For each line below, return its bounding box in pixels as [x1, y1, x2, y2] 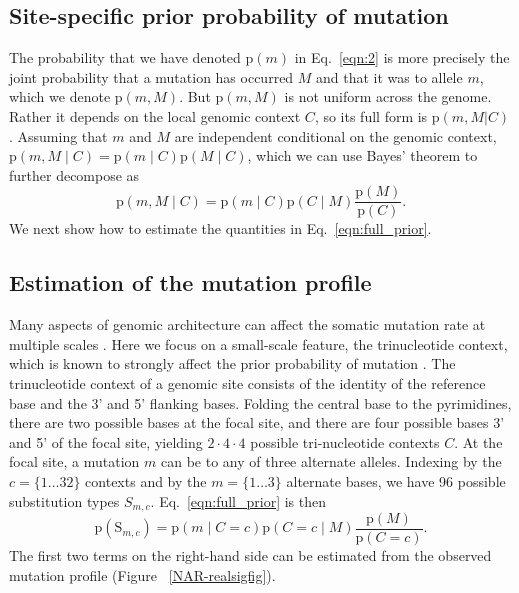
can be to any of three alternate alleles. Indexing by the [160, 451, 502, 472]
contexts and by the [85, 470, 207, 491]
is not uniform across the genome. [284, 86, 492, 107]
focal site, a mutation [9, 451, 140, 472]
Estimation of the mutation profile [9, 267, 372, 298]
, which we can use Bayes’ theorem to [247, 145, 478, 166]
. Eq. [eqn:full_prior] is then [150, 490, 327, 511]
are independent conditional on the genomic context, [174, 125, 497, 146]
